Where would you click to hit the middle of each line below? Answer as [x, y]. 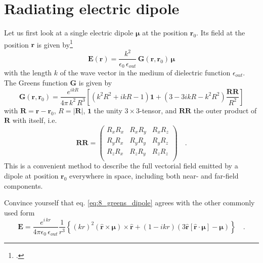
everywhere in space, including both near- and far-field [154, 176]
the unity [108, 110]
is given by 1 [55, 43]
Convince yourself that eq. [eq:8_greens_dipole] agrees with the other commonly [129, 203]
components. [24, 185]
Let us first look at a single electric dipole [69, 33]
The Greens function [36, 82]
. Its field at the [221, 33]
